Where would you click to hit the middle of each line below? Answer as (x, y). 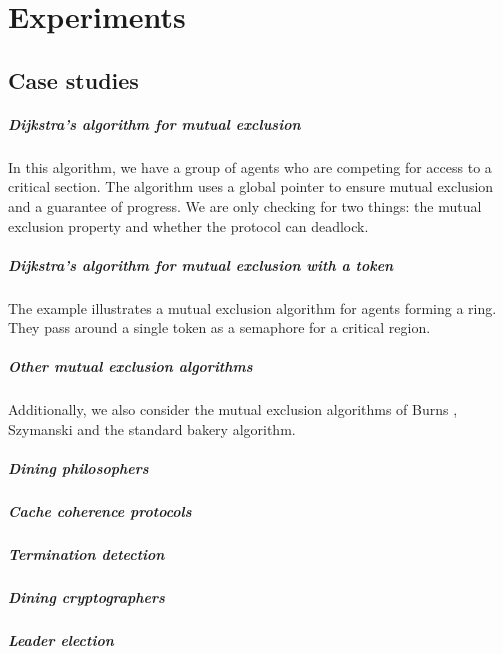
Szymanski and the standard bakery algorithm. (152, 429)
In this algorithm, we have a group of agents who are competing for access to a (250, 166)
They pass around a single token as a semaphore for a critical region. (219, 327)
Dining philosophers (78, 468)
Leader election (61, 640)
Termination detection (86, 554)
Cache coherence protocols (100, 511)
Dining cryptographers (86, 597)
